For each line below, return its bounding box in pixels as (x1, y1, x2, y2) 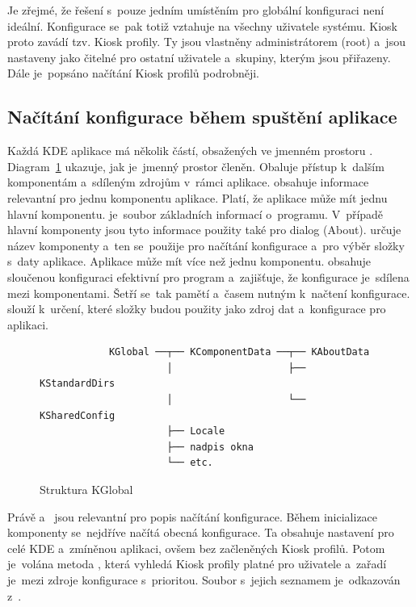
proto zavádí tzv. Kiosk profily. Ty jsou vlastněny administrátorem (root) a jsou (7, 33, 405, 50)
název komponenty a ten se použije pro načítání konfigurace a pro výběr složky (7, 237, 405, 253)
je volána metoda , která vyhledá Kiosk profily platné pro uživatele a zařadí (7, 555, 387, 572)
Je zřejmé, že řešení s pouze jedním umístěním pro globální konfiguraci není (7, 2, 384, 18)
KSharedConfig (40, 409, 116, 421)
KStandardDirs (40, 378, 116, 390)
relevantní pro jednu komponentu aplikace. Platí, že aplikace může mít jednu (7, 189, 388, 206)
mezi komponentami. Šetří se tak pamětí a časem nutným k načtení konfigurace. (7, 284, 410, 301)
